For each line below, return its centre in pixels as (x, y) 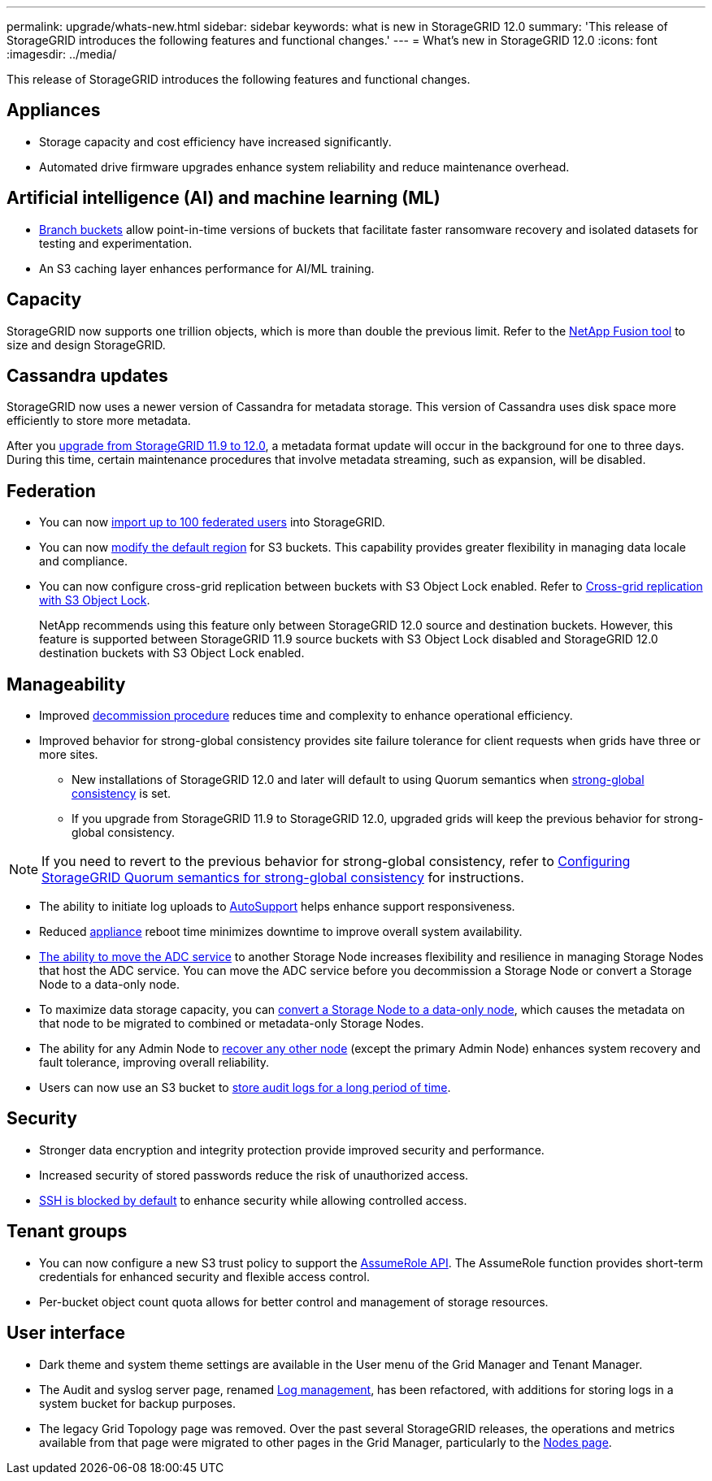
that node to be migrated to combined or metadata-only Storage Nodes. (232, 1024)
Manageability (66, 684)
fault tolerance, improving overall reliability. (154, 1063)
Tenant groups (67, 1232)
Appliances (54, 110)
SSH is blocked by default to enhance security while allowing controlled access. (253, 1200)
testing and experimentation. (116, 243)
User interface (66, 1333)
